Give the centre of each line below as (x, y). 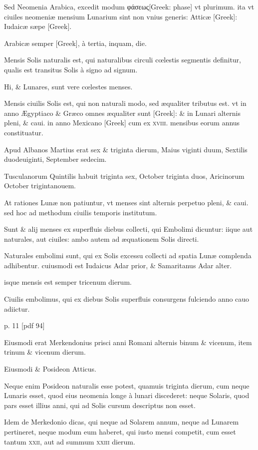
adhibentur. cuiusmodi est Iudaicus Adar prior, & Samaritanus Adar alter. (118, 265)
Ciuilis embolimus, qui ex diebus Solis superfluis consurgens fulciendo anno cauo (127, 299)
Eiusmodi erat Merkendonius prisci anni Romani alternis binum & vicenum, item (128, 342)
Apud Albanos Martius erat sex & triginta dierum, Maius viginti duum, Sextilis (126, 149)
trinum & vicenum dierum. (45, 352)
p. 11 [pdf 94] (24, 325)
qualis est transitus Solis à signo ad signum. (71, 69)
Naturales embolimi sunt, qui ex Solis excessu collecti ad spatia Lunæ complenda (128, 255)
